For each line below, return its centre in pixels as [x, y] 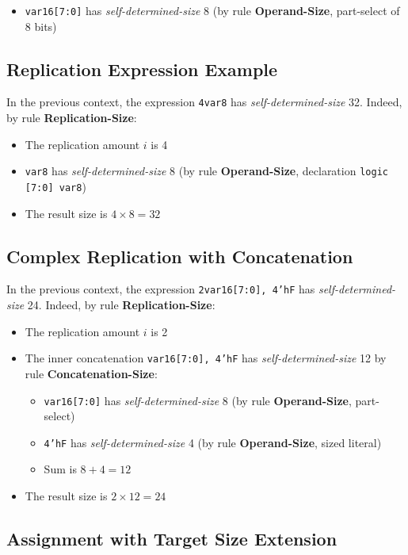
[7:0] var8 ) [55, 186]
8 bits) [41, 26]
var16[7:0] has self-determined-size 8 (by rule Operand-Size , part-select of [212, 10]
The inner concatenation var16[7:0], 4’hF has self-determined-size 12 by [206, 358]
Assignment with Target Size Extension [172, 538]
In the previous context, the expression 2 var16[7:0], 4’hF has [161, 289]
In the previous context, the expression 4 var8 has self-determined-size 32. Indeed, [204, 102]
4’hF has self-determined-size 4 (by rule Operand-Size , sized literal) [213, 442]
